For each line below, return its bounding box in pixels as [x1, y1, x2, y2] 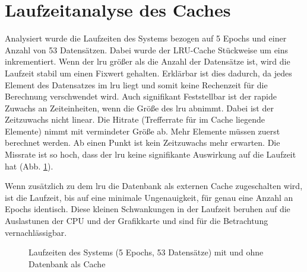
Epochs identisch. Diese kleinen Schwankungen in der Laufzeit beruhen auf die [5, 203, 290, 215]
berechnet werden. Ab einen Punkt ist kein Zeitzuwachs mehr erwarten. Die [5, 136, 280, 149]
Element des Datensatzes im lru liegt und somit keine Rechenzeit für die [5, 78, 268, 91]
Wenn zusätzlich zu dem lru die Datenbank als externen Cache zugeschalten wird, [5, 180, 303, 192]
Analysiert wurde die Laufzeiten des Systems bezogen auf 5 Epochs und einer [5, 32, 287, 44]
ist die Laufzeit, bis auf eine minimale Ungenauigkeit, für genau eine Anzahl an [5, 191, 293, 203]
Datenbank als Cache [29, 257, 106, 270]
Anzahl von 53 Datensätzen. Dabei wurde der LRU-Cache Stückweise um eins [5, 43, 289, 56]
